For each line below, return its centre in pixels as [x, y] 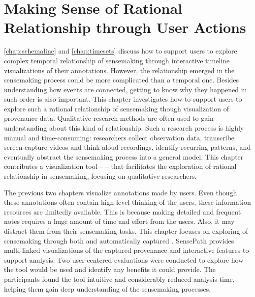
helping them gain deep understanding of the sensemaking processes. [108, 288]
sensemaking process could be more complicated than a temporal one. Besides [122, 80]
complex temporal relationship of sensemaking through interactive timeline [117, 60]
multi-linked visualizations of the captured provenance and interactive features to [127, 250]
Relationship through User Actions [125, 27]
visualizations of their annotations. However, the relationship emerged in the [119, 70]
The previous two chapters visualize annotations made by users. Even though [121, 192]
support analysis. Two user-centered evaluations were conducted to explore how [124, 259]
